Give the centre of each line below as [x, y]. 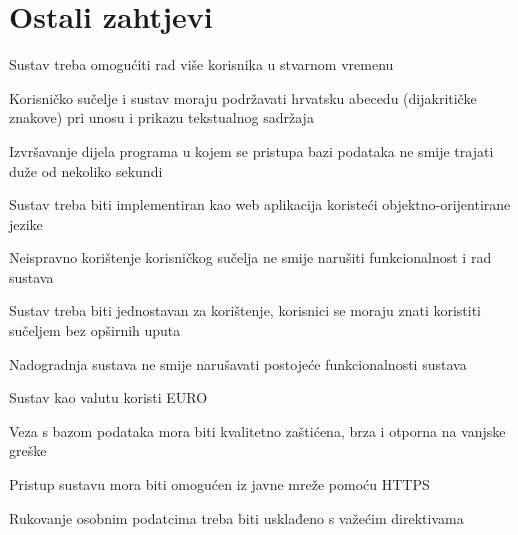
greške [28, 450]
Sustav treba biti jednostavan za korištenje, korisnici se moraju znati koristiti [245, 310]
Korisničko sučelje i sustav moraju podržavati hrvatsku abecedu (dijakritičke [243, 97]
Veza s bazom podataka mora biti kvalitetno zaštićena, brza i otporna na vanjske [257, 430]
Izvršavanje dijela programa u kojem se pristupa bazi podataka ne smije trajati [251, 150]
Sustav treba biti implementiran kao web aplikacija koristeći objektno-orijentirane [260, 204]
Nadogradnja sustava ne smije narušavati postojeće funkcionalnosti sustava [238, 363]
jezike [26, 223]
